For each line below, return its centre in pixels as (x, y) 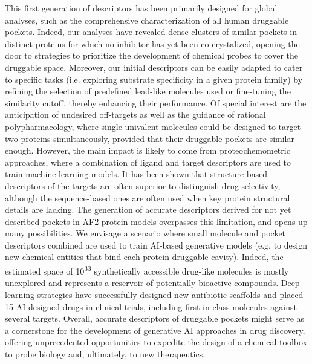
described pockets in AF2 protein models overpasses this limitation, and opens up (156, 221)
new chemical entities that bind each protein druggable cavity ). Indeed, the (144, 257)
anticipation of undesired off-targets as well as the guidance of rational (135, 115)
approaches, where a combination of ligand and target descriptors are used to (148, 162)
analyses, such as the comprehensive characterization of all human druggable (147, 20)
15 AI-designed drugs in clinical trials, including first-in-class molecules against (151, 306)
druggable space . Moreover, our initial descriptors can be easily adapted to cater (154, 67)
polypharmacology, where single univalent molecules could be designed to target (153, 126)
